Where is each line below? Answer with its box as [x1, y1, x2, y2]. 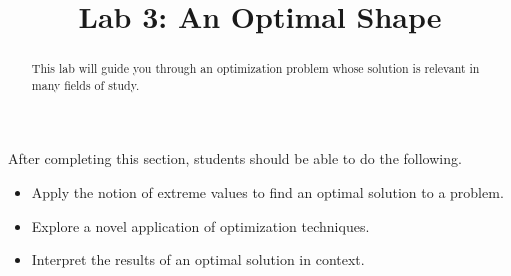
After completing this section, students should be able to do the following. [8, 148, 462, 169]
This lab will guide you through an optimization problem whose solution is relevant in [31, 60, 480, 77]
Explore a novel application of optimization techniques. [31, 215, 370, 236]
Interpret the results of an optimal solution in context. [31, 249, 365, 270]
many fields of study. [31, 76, 140, 93]
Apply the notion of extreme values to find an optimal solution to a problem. [31, 182, 504, 203]
